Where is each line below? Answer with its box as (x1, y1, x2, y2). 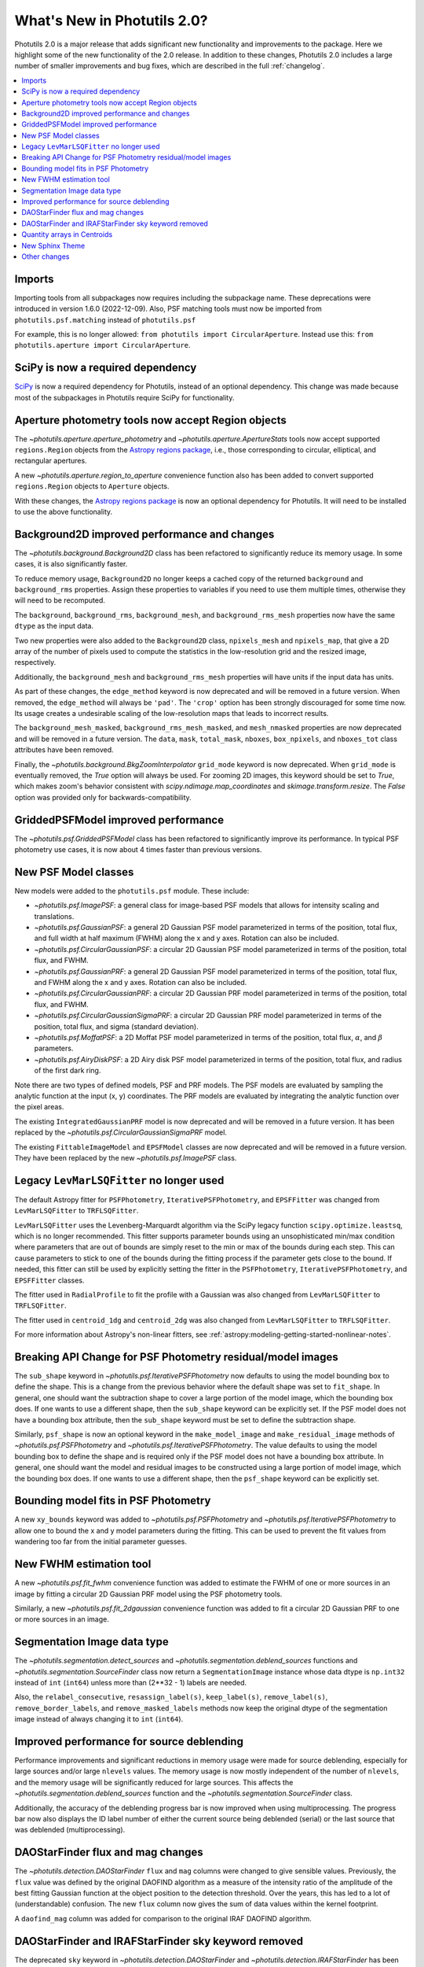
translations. (34, 911, 75, 921)
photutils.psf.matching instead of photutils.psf (14, 315, 196, 324)
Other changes (21, 252, 70, 261)
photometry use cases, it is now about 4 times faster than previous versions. (14, 845, 262, 854)
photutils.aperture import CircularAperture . (14, 341, 192, 350)
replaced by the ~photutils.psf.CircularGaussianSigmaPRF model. (14, 1127, 228, 1137)
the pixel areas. (14, 1102, 64, 1112)
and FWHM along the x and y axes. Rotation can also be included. (34, 978, 247, 987)
